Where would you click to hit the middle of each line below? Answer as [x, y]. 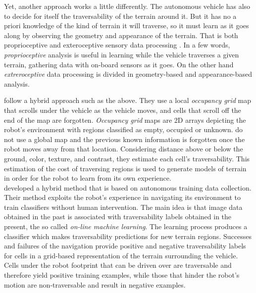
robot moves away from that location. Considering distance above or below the [124, 149]
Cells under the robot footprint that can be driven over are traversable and [118, 265]
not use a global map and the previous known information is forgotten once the [125, 139]
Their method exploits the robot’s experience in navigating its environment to [122, 197]
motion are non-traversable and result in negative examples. [95, 284]
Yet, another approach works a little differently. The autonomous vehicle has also [127, 6]
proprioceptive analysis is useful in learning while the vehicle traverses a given [122, 54]
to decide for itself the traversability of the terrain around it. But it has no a [120, 16]
